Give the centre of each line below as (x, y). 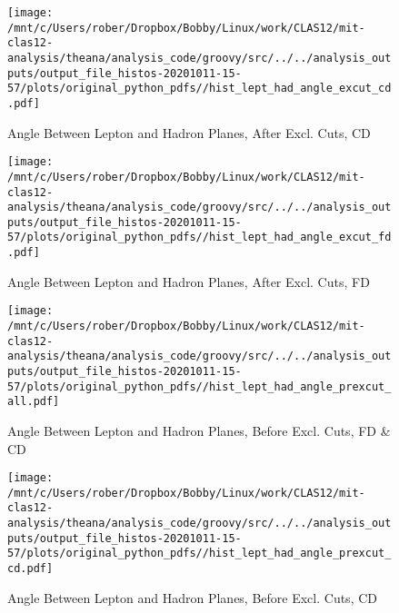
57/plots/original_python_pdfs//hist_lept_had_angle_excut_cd (199, 89)
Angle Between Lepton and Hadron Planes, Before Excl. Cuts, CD (192, 597)
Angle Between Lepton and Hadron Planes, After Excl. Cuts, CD (189, 132)
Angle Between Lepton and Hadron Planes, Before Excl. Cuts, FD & (199, 430)
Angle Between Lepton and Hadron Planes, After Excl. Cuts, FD (189, 281)
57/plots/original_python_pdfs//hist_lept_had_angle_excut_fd (199, 237)
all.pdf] (34, 402)
